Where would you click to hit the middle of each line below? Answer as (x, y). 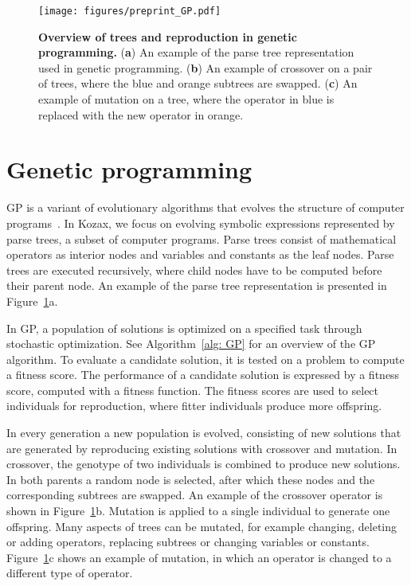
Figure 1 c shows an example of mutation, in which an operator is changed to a (199, 557)
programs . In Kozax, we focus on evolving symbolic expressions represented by (201, 223)
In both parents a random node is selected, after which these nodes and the (191, 479)
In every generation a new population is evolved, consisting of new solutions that (204, 433)
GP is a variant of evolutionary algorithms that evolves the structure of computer (205, 207)
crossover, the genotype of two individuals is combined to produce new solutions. (204, 464)
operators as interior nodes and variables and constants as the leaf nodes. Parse (200, 254)
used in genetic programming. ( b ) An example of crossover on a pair (205, 67)
